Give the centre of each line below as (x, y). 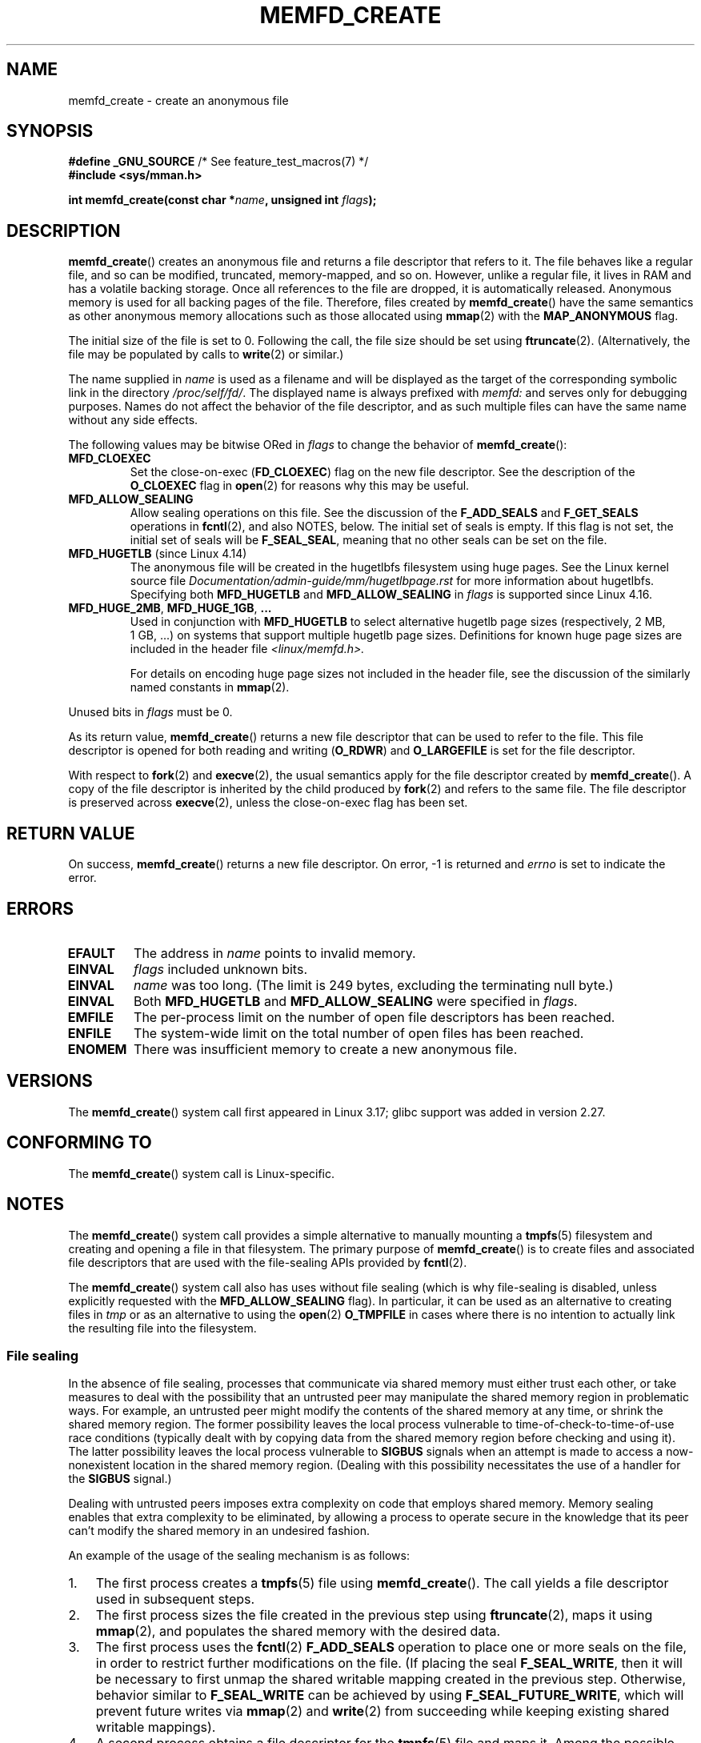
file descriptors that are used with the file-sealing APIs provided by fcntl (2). (268, 1262)
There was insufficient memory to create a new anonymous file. (326, 1049)
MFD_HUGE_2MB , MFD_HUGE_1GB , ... (170, 608)
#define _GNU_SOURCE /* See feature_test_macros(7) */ (218, 162)
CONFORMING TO (79, 1143)
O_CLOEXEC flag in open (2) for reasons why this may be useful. (300, 486)
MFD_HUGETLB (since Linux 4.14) (158, 554)
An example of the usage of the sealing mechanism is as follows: (239, 1556)
